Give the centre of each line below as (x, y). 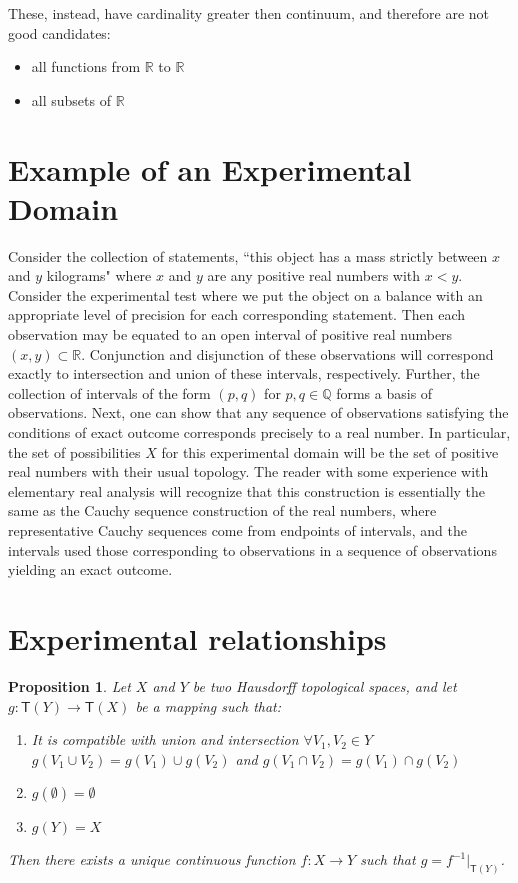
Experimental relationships (197, 637)
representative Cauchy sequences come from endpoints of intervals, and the (238, 530)
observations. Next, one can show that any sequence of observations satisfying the (258, 412)
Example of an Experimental (210, 168)
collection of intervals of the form (109, 392)
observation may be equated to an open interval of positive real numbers (230, 334)
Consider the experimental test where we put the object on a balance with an (245, 294)
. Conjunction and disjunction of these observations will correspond (287, 353)
